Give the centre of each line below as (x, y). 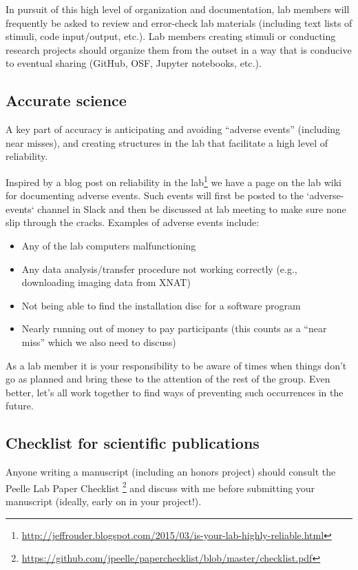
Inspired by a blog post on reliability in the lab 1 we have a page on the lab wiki (173, 181)
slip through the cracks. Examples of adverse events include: (133, 222)
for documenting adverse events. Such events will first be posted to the (155, 195)
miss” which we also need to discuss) (99, 342)
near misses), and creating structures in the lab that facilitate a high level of (167, 142)
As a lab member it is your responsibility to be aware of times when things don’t (176, 365)
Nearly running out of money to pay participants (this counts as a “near (174, 328)
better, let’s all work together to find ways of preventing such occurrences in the (175, 392)
